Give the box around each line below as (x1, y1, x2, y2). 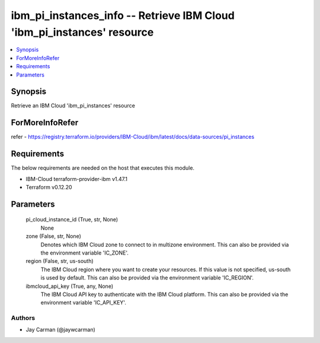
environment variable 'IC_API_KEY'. (40, 299, 127, 306)
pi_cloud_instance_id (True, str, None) (25, 216, 119, 223)
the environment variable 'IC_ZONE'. (40, 249, 129, 256)
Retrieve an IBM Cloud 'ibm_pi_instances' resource (11, 102, 136, 109)
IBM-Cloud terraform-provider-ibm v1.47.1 (25, 175, 127, 182)
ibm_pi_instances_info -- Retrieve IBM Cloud (11, 9, 235, 22)
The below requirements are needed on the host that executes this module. (11, 164, 195, 171)
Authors (11, 314, 36, 322)
